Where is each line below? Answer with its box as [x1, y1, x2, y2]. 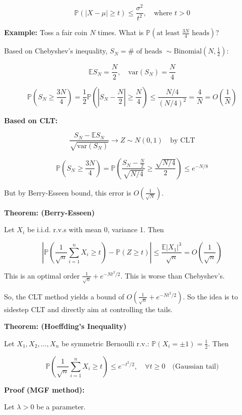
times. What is [98, 27, 144, 38]
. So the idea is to [183, 291, 238, 301]
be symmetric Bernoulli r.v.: [61, 338, 149, 348]
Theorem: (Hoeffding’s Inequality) [4, 321, 127, 331]
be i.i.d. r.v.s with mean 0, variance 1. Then [27, 224, 164, 235]
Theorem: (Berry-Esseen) [4, 207, 95, 217]
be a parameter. [36, 401, 86, 412]
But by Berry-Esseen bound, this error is [4, 187, 131, 198]
